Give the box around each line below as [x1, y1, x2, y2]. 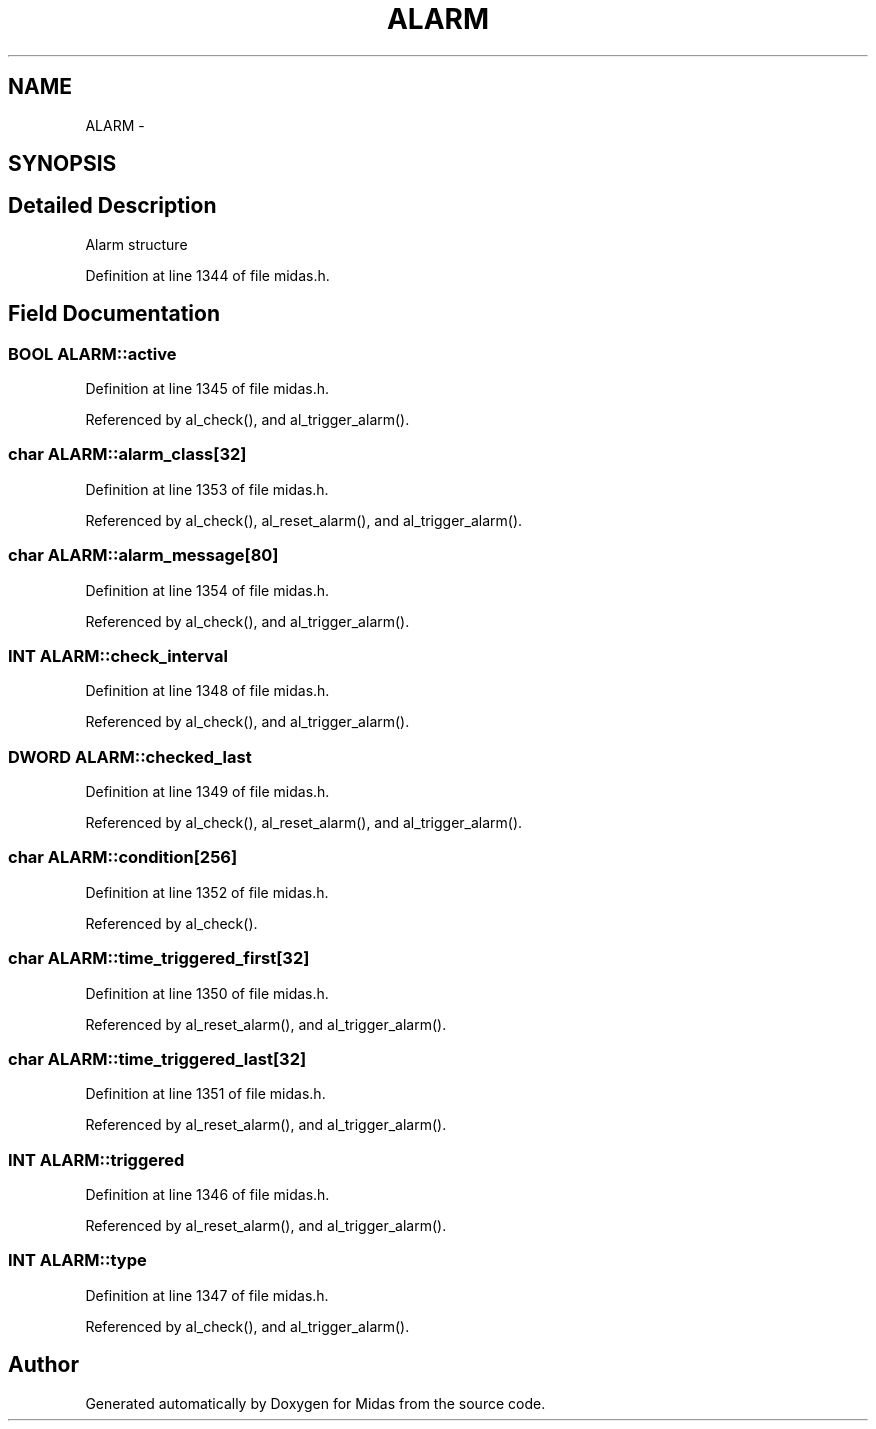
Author [8, 1352, 79, 1378]
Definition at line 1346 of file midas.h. [85, 1186, 330, 1204]
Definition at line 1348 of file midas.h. [85, 682, 330, 700]
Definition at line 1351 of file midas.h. [85, 1085, 326, 1103]
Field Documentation [8, 301, 220, 327]
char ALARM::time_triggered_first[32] [8, 948, 310, 969]
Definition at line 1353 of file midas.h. [85, 480, 329, 498]
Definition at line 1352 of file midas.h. [85, 883, 329, 901]
